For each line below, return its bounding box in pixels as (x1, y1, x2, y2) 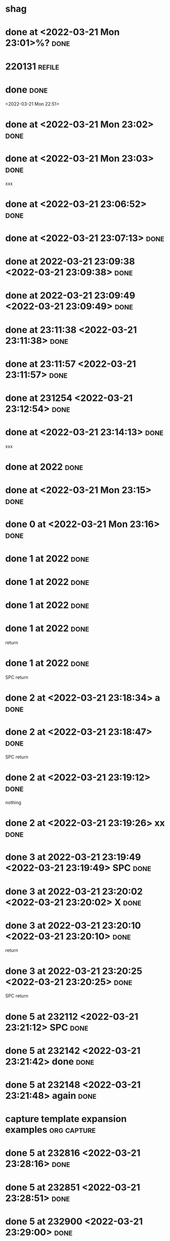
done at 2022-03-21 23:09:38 (5, 256, 135, 268)
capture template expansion (5, 1113, 127, 1125)
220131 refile (5, 61, 60, 72)
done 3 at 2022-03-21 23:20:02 (5, 885, 143, 897)
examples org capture (5, 1124, 96, 1136)
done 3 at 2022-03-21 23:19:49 (5, 852, 141, 863)
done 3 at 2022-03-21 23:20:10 (5, 919, 141, 931)
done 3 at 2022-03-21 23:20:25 (5, 965, 143, 976)
